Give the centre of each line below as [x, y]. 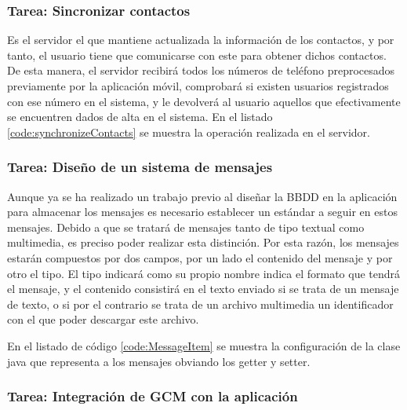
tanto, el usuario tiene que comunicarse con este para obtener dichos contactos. [197, 55]
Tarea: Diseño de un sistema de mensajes [140, 167]
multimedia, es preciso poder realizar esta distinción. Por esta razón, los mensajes [203, 242]
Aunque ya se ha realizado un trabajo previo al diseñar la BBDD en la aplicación [202, 196]
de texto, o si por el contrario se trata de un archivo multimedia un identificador [200, 304]
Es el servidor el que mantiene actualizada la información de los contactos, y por [201, 40]
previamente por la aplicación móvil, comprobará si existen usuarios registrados [198, 86]
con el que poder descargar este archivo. [103, 319]
